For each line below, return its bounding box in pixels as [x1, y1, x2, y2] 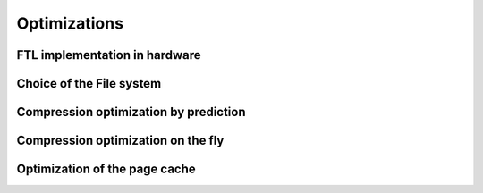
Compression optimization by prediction [16, 105, 246, 120]
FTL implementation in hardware [16, 47, 201, 63]
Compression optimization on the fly [16, 133, 225, 148]
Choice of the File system [16, 76, 162, 91]
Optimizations [16, 13, 124, 33]
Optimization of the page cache [16, 162, 196, 177]
